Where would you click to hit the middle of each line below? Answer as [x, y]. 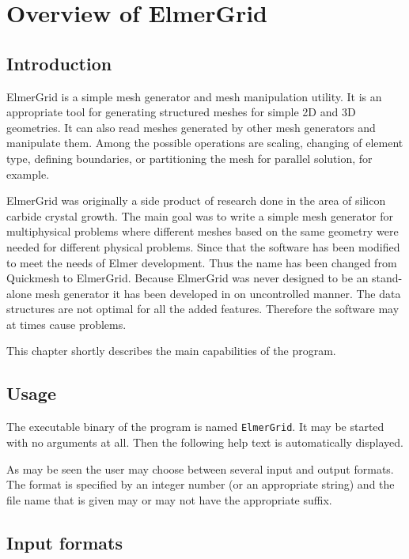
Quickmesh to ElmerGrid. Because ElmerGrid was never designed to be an [187, 278]
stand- [387, 278]
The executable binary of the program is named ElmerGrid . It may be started [195, 427]
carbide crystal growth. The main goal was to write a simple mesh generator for [200, 215]
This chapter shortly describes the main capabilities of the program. [171, 351]
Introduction [59, 63]
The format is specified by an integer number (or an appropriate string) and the [201, 484]
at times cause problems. [66, 324]
